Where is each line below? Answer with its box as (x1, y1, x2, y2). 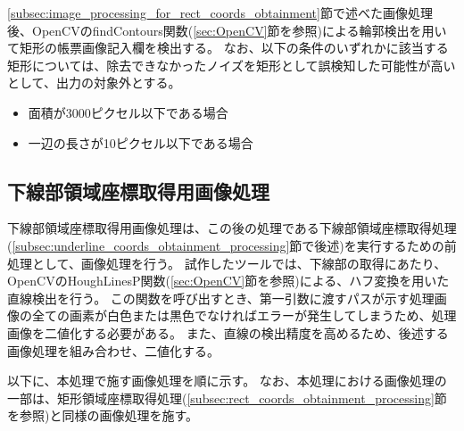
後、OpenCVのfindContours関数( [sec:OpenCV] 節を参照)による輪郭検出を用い (7, 21, 447, 39)
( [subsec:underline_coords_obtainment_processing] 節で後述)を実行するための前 (7, 236, 457, 254)
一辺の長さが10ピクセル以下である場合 (28, 133, 253, 152)
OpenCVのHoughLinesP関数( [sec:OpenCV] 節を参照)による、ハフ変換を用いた (7, 271, 450, 290)
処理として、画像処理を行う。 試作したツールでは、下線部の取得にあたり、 (7, 253, 447, 272)
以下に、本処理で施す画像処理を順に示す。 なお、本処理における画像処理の (7, 371, 447, 390)
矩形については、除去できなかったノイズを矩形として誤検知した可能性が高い (7, 55, 456, 74)
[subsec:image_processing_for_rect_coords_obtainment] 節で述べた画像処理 (7, 4, 433, 21)
